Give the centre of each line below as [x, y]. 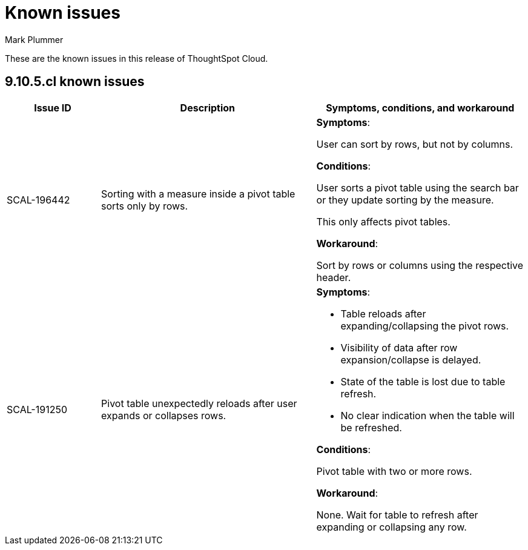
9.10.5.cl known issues [75, 82]
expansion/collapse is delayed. [411, 359]
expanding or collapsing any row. [391, 527]
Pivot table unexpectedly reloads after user [199, 403]
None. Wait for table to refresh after [397, 515]
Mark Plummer [34, 39]
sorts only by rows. [145, 206]
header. [334, 277]
